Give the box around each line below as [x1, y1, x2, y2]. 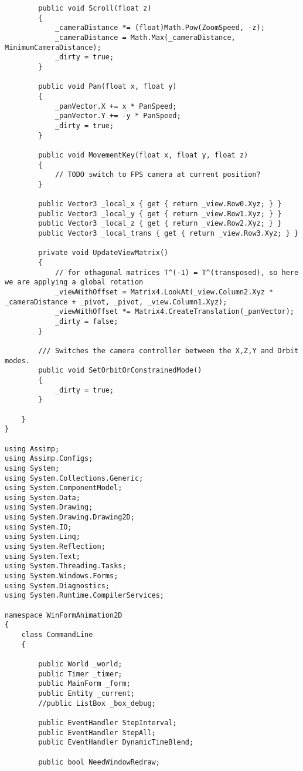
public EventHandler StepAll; [38, 728, 156, 737]
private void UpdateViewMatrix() [38, 249, 169, 257]
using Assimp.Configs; [5, 454, 93, 463]
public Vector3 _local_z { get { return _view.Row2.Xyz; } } [38, 219, 282, 228]
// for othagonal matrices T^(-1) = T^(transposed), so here [55, 268, 299, 277]
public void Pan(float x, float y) [38, 82, 177, 91]
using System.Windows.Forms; [5, 572, 118, 581]
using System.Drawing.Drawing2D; [5, 513, 135, 522]
